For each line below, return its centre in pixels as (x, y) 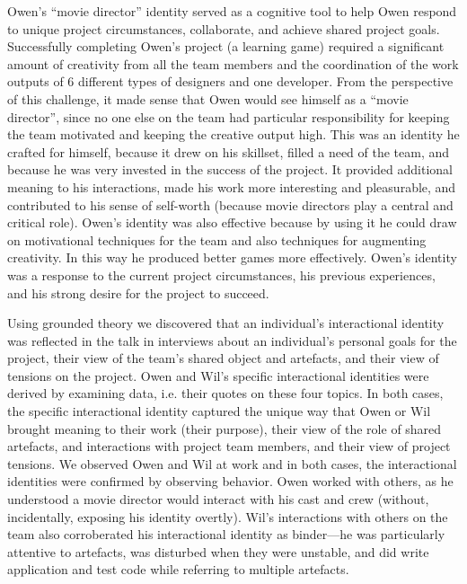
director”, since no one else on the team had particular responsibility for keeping (229, 116)
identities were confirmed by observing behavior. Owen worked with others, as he (230, 481)
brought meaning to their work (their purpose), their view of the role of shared (225, 428)
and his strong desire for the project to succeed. (138, 292)
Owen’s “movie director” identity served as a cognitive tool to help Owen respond (232, 11)
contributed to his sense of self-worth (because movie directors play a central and (230, 204)
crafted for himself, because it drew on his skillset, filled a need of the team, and (229, 151)
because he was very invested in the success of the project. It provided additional (230, 169)
